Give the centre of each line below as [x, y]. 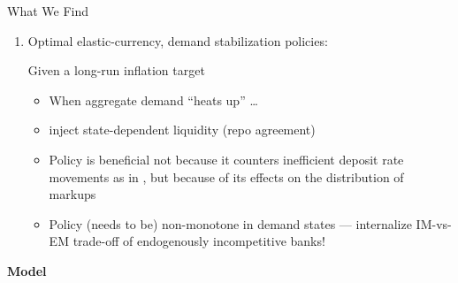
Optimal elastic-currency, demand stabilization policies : [178, 40]
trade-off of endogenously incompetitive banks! [199, 241]
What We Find [48, 11]
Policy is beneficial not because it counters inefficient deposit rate [226, 159]
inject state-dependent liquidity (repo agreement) [182, 130]
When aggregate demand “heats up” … [153, 99]
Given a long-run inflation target [116, 70]
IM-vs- [434, 223]
